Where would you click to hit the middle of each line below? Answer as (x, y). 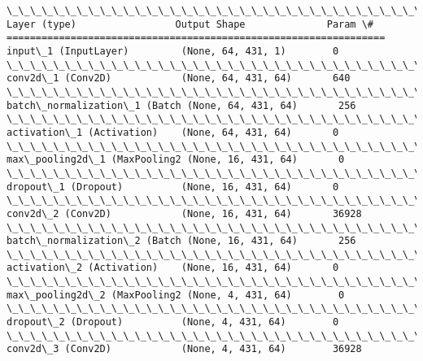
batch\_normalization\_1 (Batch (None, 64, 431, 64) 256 (181, 105)
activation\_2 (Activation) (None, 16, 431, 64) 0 (173, 268)
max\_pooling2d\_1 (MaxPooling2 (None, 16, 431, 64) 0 (176, 160)
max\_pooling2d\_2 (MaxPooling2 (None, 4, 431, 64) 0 (176, 295)
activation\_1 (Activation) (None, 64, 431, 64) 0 (173, 132)
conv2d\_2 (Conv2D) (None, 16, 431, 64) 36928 (184, 213)
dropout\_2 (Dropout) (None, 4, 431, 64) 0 (173, 322)
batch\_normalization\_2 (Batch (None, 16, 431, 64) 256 (181, 241)
